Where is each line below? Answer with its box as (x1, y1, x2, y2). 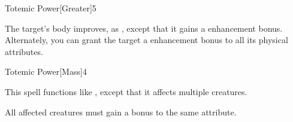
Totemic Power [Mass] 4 (5, 65, 87, 78)
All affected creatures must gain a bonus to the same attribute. (5, 105, 237, 118)
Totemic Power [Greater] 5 (5, 2, 96, 14)
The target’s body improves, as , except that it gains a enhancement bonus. (5, 22, 283, 34)
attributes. (5, 45, 43, 57)
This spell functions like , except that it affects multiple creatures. (5, 85, 247, 97)
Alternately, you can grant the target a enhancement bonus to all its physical (5, 33, 288, 46)
